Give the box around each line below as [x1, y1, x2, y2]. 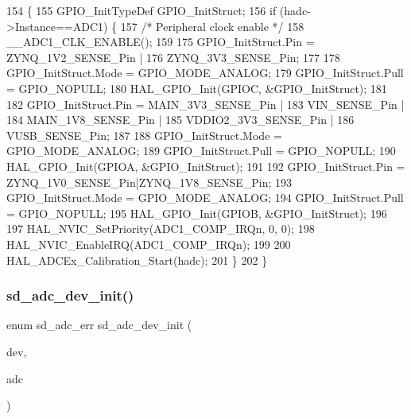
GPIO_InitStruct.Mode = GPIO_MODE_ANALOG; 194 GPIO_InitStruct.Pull [6, 189, 404, 206]
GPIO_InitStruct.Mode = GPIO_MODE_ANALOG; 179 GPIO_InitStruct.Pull [6, 64, 404, 81]
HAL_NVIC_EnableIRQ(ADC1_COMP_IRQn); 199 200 [6, 235, 291, 252]
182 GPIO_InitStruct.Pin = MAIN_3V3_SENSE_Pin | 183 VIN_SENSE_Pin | [6, 95, 405, 112]
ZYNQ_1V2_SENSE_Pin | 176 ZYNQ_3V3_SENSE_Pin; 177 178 [6, 48, 340, 65]
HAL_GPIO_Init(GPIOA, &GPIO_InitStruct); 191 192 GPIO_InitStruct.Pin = [6, 157, 405, 174]
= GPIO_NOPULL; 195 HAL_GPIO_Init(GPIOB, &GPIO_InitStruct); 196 [6, 204, 387, 221]
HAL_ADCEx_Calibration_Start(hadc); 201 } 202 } [6, 251, 268, 268]
